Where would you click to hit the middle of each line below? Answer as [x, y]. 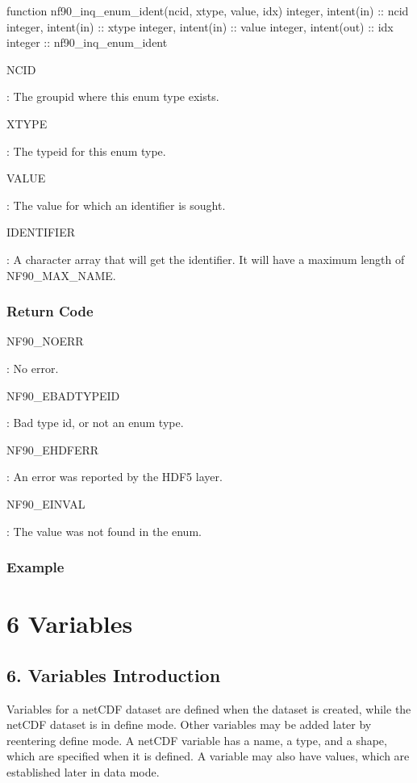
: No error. [33, 368]
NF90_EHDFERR [53, 449]
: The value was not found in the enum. [104, 531]
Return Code [50, 311]
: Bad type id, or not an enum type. [95, 423]
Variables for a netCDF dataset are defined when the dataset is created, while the [209, 708]
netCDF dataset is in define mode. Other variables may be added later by [189, 724]
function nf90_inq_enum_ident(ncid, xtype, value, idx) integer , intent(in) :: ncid [208, 10]
